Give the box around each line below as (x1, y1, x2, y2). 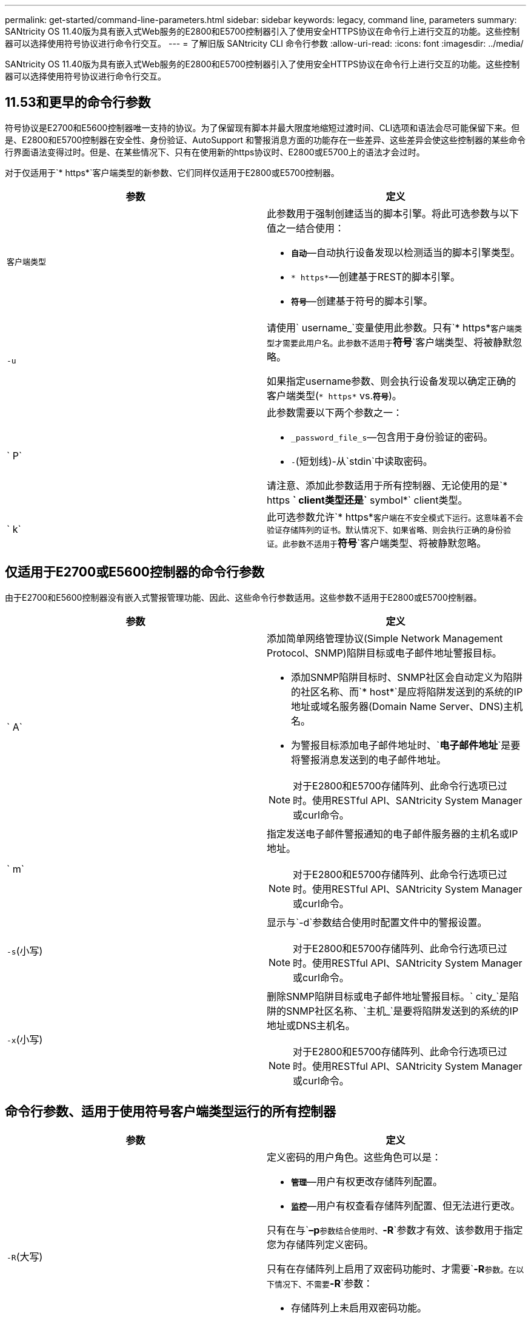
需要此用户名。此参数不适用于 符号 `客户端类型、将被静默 (282, 336, 513, 348)
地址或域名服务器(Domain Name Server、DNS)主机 (291, 700, 523, 712)
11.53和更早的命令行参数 (5, 95, 151, 110)
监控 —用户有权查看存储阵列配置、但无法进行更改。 (291, 1199, 521, 1212)
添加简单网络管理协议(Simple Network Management (267, 632, 503, 644)
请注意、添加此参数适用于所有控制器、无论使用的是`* (267, 479, 508, 492)
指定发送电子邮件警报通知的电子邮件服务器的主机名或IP (267, 827, 518, 840)
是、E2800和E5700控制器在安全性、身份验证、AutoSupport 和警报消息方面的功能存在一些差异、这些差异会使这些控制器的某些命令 (5, 134, 526, 145)
